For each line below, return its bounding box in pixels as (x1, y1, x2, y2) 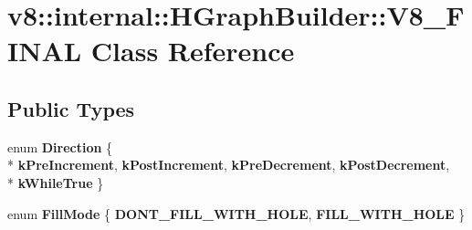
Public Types (7, 94, 135, 122)
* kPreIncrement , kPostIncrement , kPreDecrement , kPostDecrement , (7, 155, 450, 174)
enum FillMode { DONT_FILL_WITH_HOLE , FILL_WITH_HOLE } (7, 204, 466, 223)
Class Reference (90, 32, 295, 69)
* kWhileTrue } (7, 172, 104, 192)
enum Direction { (7, 137, 113, 156)
